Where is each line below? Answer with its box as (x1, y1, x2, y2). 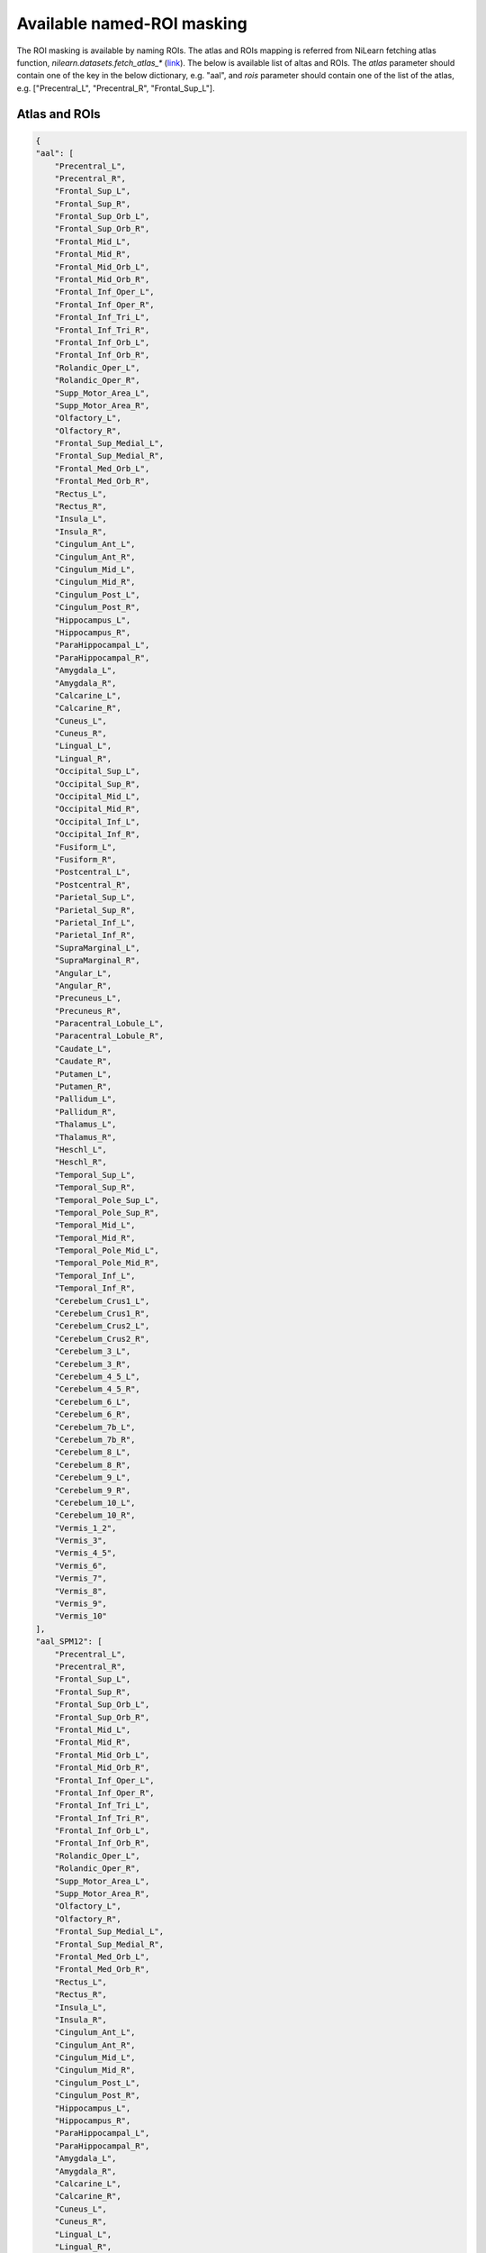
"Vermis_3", (54, 1536, 108, 1546)
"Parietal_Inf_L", (54, 917, 136, 927)
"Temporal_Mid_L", (54, 1220, 136, 1230)
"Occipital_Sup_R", (54, 779, 141, 789)
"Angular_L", (54, 968, 112, 978)
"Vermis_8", (54, 1586, 108, 1596)
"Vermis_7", (54, 1573, 108, 1583)
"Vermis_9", (54, 1599, 108, 1609)
